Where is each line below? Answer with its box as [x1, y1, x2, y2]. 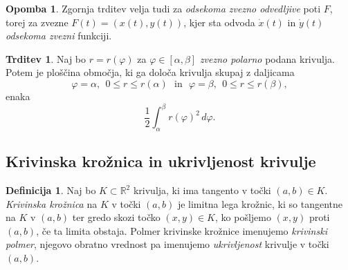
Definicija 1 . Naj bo [6, 183, 96, 197]
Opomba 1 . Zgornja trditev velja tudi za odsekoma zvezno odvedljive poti [6, 1, 321, 15]
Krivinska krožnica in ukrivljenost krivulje [6, 151, 316, 172]
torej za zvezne [6, 15, 68, 29]
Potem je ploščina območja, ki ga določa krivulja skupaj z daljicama [6, 65, 295, 79]
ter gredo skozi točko [72, 210, 161, 224]
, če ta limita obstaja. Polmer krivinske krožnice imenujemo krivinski [36, 223, 327, 238]
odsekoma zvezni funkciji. [6, 28, 112, 43]
